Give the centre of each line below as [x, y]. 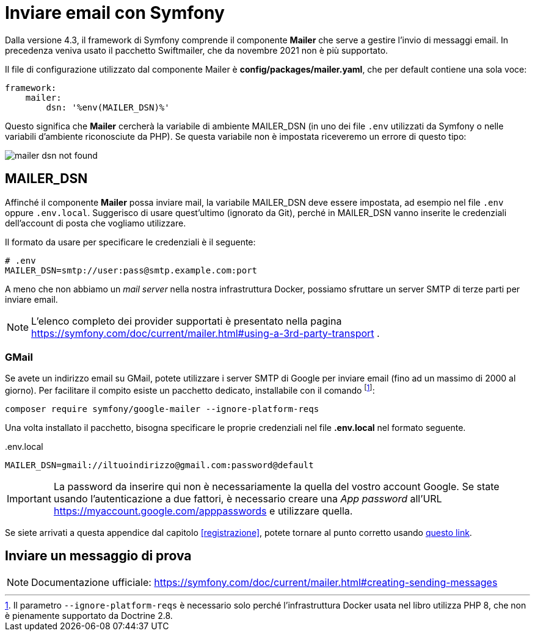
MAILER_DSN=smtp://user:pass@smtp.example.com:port [131, 270]
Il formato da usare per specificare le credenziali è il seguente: [130, 242]
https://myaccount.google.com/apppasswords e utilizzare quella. [203, 511]
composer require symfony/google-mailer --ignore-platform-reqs [162, 409]
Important [29, 499]
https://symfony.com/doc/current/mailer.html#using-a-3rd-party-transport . [206, 333]
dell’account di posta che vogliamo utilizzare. [96, 223]
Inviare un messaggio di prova [98, 556]
